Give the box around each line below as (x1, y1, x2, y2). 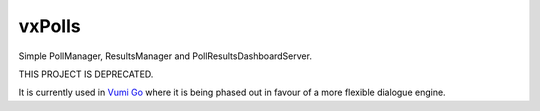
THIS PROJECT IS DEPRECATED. (18, 68, 154, 80)
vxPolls (18, 15, 81, 37)
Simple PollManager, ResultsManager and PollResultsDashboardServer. (18, 50, 312, 62)
